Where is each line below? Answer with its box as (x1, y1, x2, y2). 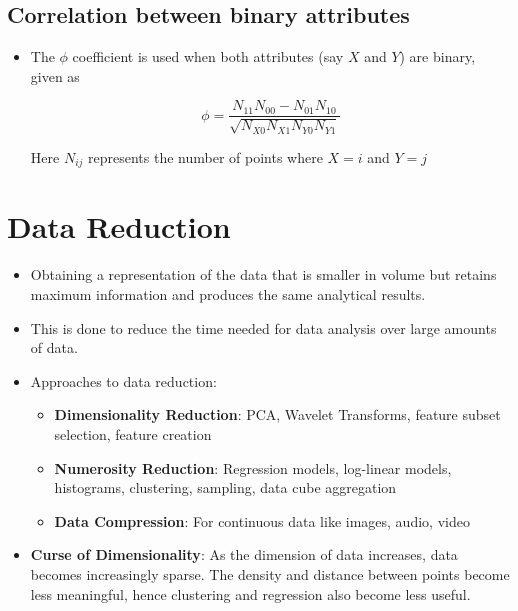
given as (30, 65, 80, 86)
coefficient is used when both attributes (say (72, 46, 344, 67)
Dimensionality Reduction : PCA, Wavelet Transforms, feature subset (54, 404, 501, 425)
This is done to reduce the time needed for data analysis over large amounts (30, 317, 497, 338)
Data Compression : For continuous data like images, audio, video (54, 510, 470, 531)
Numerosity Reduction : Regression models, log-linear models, (54, 457, 452, 478)
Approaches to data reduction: (30, 370, 217, 391)
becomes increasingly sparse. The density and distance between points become (30, 563, 510, 584)
